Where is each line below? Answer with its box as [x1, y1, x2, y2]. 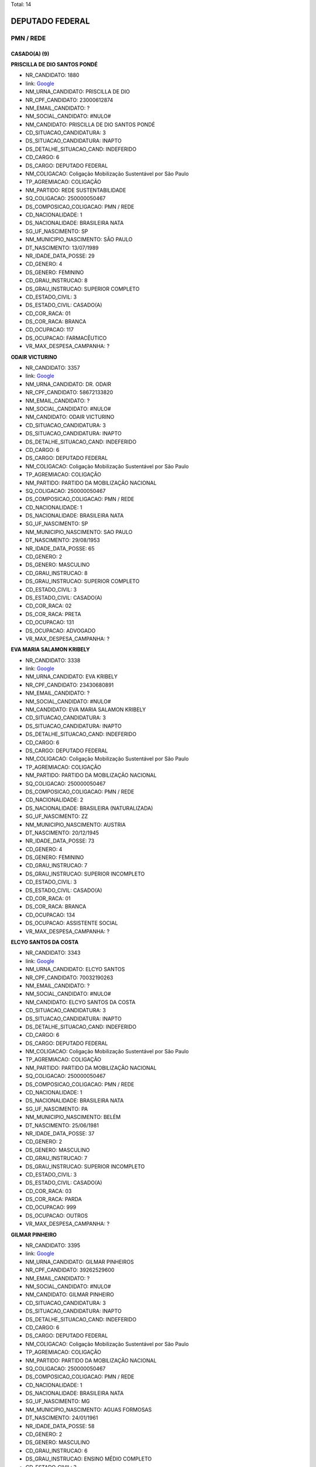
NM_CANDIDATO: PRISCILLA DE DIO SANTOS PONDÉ [25, 121, 155, 128]
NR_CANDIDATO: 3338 [25, 657, 81, 664]
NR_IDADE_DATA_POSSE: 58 [25, 1422, 95, 1429]
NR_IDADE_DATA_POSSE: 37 [25, 1130, 95, 1137]
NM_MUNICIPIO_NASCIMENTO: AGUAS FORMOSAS [25, 1406, 152, 1413]
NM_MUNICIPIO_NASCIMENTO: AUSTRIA [25, 821, 126, 828]
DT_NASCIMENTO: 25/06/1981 [25, 1121, 99, 1129]
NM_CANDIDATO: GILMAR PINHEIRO [25, 1291, 114, 1298]
